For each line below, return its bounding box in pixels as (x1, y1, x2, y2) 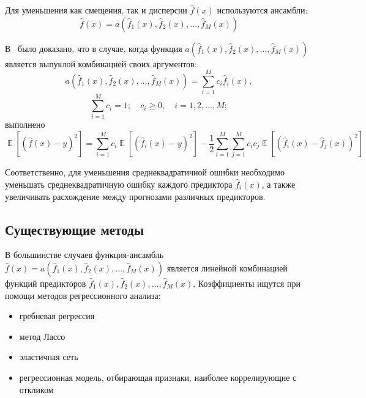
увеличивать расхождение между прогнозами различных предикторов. (5, 190, 266, 202)
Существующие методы (5, 219, 144, 238)
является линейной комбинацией (166, 261, 288, 274)
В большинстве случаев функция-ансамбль (5, 248, 164, 261)
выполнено (5, 118, 45, 131)
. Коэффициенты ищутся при (193, 276, 301, 289)
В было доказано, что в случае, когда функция (5, 42, 182, 54)
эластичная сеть (19, 350, 78, 363)
